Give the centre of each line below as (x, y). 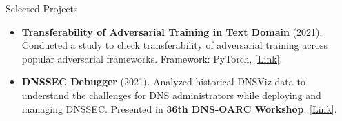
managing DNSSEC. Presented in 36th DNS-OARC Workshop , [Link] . (179, 108)
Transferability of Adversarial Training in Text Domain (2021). (172, 31)
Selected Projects (42, 8)
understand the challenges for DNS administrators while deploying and (171, 95)
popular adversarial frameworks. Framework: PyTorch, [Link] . (152, 58)
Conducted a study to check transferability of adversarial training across (174, 45)
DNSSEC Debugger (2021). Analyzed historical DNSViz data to (163, 81)
